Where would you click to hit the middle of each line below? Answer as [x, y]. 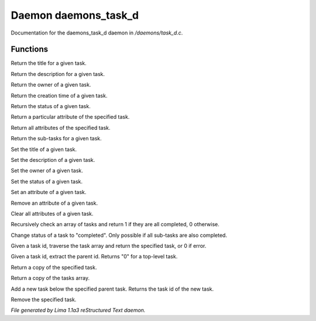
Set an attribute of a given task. [49, 192]
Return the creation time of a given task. [59, 95]
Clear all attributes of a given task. [52, 213]
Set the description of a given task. [53, 160]
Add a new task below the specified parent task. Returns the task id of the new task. [112, 289]
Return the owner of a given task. [51, 85]
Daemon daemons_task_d [75, 15]
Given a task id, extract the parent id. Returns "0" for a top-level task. [94, 257]
